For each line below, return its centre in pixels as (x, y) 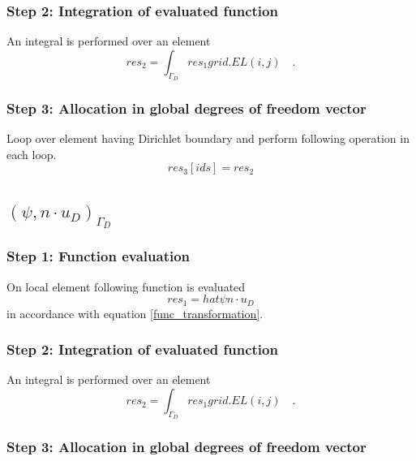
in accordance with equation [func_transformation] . (135, 313)
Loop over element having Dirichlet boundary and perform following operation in (208, 138)
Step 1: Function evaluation (99, 256)
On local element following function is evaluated (126, 286)
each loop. (32, 154)
